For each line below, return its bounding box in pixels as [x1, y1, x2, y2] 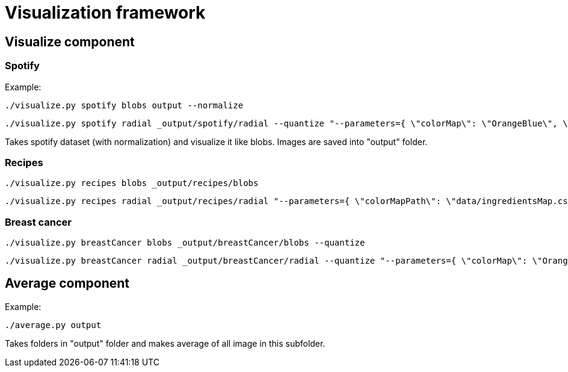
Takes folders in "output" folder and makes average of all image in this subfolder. [5, 338, 326, 349]
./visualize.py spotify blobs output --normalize [5, 100, 244, 110]
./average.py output [5, 320, 102, 330]
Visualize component [5, 34, 135, 49]
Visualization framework [5, 2, 206, 23]
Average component [5, 276, 130, 291]
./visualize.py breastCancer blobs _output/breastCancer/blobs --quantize [5, 238, 365, 248]
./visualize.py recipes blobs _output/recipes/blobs [5, 178, 259, 188]
